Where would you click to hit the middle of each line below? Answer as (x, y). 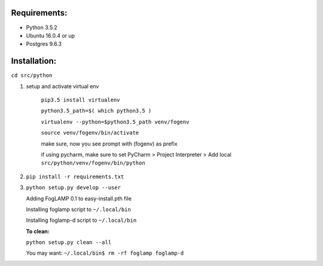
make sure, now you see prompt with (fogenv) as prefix (109, 144)
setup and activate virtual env (63, 86)
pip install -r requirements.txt (75, 177)
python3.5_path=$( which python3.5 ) (96, 111)
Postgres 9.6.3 (44, 44)
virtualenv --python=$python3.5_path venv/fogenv (115, 122)
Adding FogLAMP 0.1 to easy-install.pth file (79, 198)
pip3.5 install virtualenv (80, 100)
